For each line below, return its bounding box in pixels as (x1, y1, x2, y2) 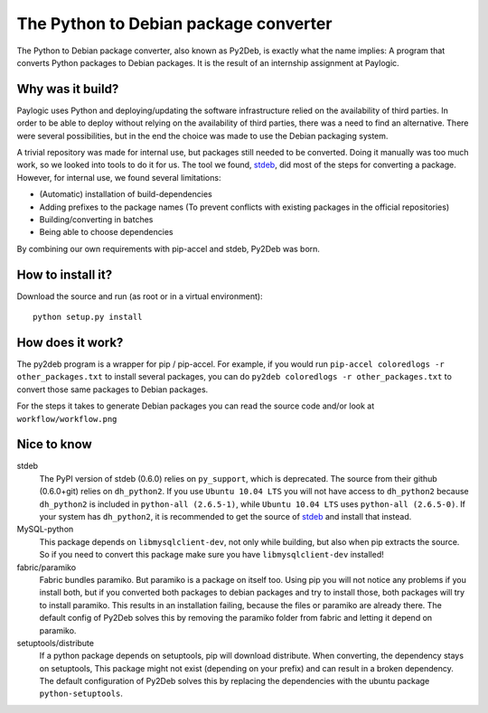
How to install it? (16, 267, 113, 282)
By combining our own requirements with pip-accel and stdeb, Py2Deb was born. (16, 243, 321, 254)
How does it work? (16, 334, 124, 350)
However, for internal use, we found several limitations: (16, 172, 221, 183)
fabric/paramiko (16, 561, 77, 573)
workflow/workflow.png (16, 414, 117, 424)
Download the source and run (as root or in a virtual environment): (16, 290, 263, 302)
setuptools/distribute (16, 637, 95, 648)
